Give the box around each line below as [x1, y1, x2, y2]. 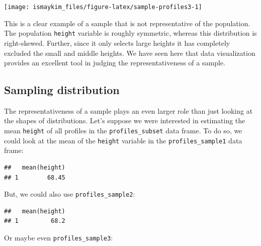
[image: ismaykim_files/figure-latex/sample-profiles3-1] [4, 4, 202, 11]
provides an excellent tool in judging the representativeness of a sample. [4, 57, 225, 68]
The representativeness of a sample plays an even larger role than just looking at [4, 105, 253, 116]
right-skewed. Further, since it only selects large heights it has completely [4, 37, 230, 48]
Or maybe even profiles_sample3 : [4, 232, 113, 243]
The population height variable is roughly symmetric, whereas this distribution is [4, 28, 257, 38]
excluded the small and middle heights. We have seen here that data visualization [4, 47, 255, 58]
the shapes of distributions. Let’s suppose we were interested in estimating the [4, 115, 245, 126]
